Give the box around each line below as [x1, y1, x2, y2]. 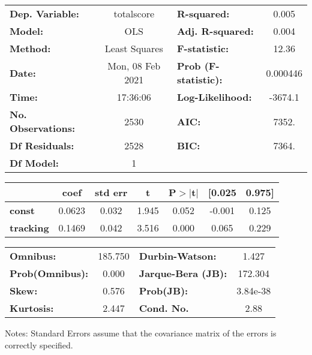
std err [95, 185, 128, 199]
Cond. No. [139, 301, 189, 315]
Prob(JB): [139, 284, 188, 297]
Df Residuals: [10, 139, 74, 152]
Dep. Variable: [10, 7, 79, 20]
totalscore [113, 7, 155, 20]
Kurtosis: [10, 301, 54, 315]
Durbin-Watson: [139, 249, 217, 263]
